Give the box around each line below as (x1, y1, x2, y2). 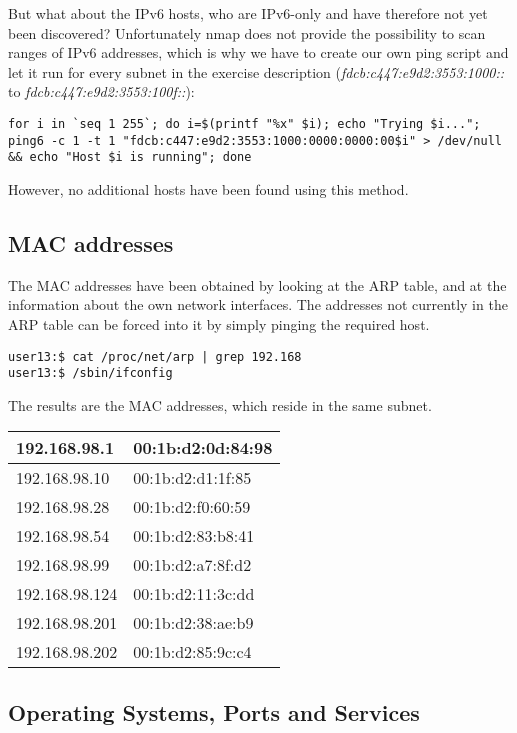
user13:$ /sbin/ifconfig (8, 366, 173, 381)
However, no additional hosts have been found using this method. (8, 178, 409, 199)
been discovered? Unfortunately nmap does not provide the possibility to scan (8, 22, 486, 43)
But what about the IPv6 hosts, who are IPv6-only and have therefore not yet (8, 3, 488, 23)
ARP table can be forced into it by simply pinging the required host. (8, 313, 430, 334)
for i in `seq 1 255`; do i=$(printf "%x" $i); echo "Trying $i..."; (8, 116, 481, 131)
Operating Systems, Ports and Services (8, 696, 420, 727)
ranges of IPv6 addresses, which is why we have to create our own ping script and (8, 42, 509, 63)
